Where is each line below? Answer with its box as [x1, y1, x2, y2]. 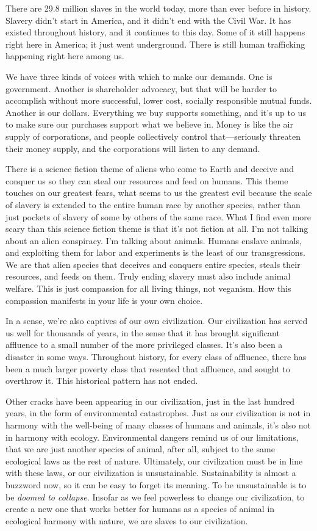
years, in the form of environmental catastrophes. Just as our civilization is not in [5, 406, 311, 419]
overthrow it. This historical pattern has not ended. [5, 374, 198, 387]
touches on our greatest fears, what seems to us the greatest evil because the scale [5, 186, 312, 199]
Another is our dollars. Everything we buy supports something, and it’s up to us [5, 106, 306, 118]
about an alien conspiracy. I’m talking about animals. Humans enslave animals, [5, 234, 302, 247]
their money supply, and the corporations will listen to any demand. [5, 142, 260, 154]
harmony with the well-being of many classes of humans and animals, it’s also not [5, 419, 312, 431]
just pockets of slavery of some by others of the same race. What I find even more [5, 210, 312, 223]
